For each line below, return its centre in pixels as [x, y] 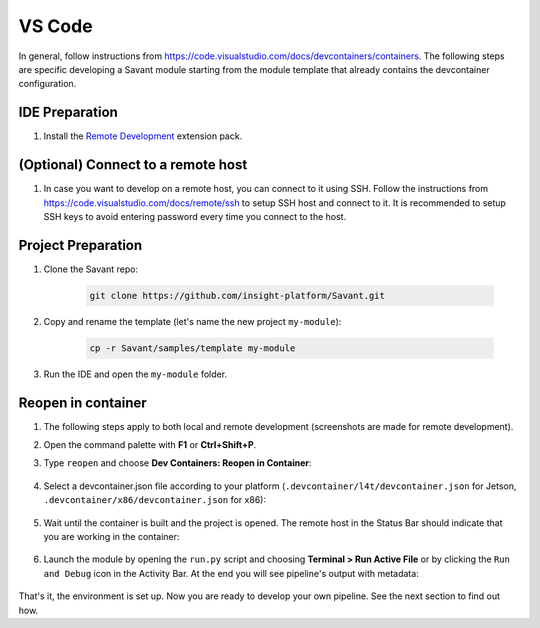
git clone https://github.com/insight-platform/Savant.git [237, 295]
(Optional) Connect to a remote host [133, 165]
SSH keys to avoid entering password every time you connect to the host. [195, 216]
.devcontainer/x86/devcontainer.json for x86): [155, 500]
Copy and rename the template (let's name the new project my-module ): [192, 321]
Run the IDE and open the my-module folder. [135, 374]
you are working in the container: [111, 537]
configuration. [47, 84]
